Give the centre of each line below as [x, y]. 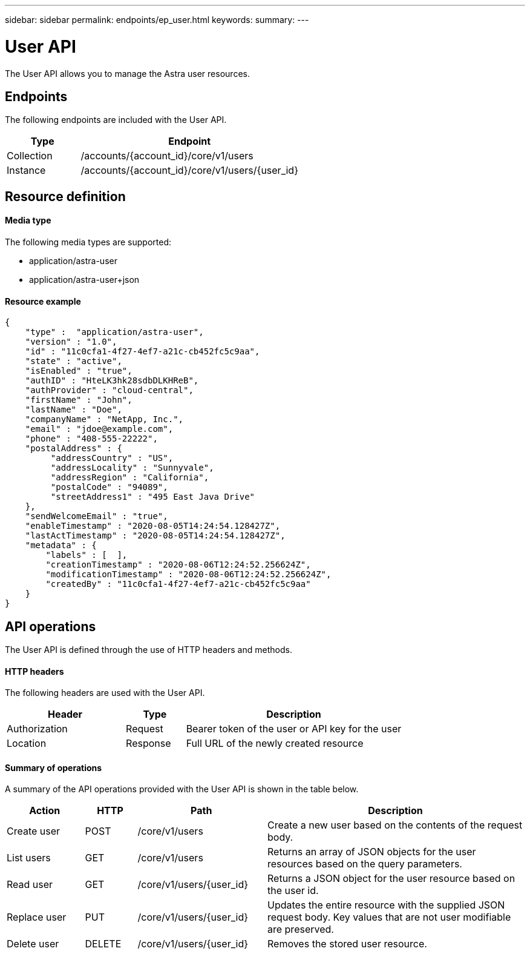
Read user [30, 885]
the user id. [293, 891]
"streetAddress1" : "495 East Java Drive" [153, 497]
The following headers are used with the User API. [105, 693]
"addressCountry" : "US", [112, 458]
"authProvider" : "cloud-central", [109, 390]
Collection [30, 156]
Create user [34, 831]
